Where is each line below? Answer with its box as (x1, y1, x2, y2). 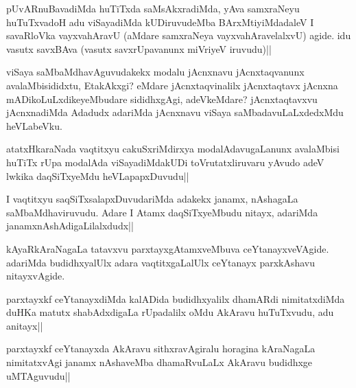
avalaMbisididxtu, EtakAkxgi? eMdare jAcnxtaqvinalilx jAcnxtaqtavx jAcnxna (6, 78, 338, 92)
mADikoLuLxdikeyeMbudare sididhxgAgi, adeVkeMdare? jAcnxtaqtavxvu (6, 91, 318, 106)
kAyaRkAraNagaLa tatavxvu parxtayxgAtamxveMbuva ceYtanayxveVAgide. (6, 241, 329, 255)
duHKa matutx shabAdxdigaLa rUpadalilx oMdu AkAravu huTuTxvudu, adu (6, 305, 334, 319)
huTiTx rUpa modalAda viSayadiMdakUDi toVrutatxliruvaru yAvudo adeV (6, 155, 324, 169)
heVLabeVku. (6, 118, 62, 133)
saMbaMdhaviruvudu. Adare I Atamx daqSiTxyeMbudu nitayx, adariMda (6, 205, 318, 219)
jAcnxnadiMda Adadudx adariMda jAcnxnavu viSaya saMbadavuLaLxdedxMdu (6, 105, 344, 119)
